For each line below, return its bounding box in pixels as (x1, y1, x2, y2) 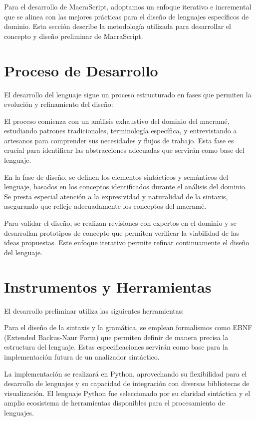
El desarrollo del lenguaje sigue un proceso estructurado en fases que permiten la (4, 89, 252, 99)
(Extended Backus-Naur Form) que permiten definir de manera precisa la (4, 332, 229, 342)
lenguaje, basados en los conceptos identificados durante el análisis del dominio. (4, 181, 247, 192)
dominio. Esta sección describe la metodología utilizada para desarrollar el (4, 21, 231, 31)
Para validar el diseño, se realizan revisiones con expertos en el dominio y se (4, 218, 237, 228)
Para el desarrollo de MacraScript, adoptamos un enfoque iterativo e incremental (4, 1, 252, 11)
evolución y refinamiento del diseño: (4, 99, 113, 109)
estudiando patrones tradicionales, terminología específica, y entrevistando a (4, 125, 237, 136)
